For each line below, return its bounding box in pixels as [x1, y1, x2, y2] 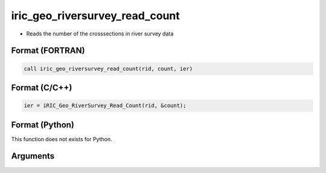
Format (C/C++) [11, 82, 72, 93]
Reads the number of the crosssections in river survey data [26, 30, 174, 37]
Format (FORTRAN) [11, 46, 85, 56]
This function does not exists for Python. [11, 135, 112, 142]
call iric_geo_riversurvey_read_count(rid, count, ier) [24, 65, 193, 72]
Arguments [11, 151, 55, 162]
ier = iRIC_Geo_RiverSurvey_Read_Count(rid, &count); [24, 102, 187, 109]
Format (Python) [11, 120, 75, 130]
